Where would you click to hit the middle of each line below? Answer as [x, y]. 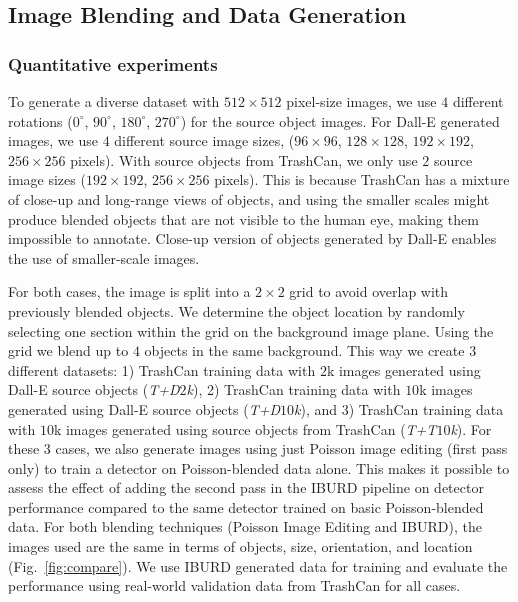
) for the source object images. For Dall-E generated [340, 120]
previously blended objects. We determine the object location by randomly [236, 310]
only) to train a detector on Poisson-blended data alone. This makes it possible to [259, 467]
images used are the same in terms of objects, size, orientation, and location [240, 546]
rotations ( [40, 120]
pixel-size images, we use [361, 101]
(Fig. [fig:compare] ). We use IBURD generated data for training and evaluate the [258, 565]
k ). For [471, 428]
